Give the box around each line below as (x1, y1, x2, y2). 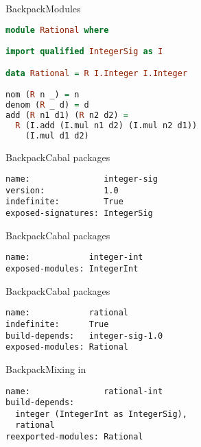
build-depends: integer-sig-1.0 (5, 330, 163, 341)
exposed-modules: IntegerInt (5, 264, 139, 274)
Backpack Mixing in (5, 361, 86, 376)
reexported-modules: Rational (5, 432, 143, 442)
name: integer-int (5, 252, 143, 263)
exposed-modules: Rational (5, 342, 128, 352)
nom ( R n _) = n (5, 90, 80, 100)
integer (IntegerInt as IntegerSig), (15, 409, 187, 419)
